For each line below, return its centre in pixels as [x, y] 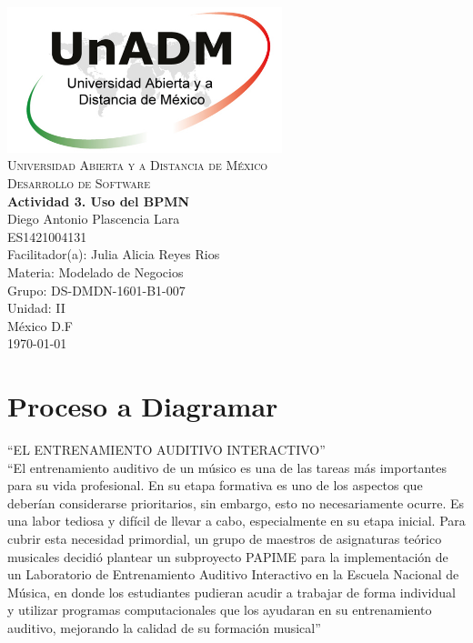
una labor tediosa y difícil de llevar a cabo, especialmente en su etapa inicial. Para [236, 521]
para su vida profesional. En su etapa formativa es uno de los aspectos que [215, 485]
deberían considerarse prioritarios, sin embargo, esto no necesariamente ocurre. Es [236, 502]
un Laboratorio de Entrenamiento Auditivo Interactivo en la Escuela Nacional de [233, 574]
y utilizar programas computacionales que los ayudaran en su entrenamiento [220, 610]
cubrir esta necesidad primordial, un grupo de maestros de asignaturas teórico [225, 539]
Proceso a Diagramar [143, 406]
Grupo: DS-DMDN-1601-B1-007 [96, 290]
